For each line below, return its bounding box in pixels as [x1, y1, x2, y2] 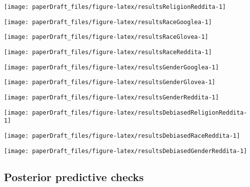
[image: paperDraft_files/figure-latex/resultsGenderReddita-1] [4, 93, 219, 101]
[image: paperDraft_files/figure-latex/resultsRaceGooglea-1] [4, 18, 212, 26]
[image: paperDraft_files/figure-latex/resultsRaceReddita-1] [4, 48, 212, 56]
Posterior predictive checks [4, 169, 144, 184]
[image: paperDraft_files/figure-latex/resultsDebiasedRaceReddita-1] [4, 132, 240, 139]
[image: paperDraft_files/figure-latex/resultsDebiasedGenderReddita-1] [4, 147, 247, 155]
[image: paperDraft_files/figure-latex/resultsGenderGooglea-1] [4, 63, 219, 71]
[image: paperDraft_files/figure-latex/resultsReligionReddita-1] [4, 3, 226, 10]
